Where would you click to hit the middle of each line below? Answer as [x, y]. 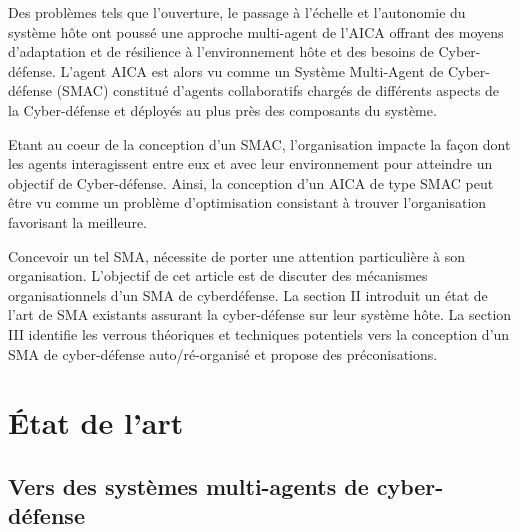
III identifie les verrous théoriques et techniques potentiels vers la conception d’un [259, 333]
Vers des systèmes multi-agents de [188, 485]
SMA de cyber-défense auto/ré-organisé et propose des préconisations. [223, 353]
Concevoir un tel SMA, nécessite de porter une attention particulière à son [236, 255]
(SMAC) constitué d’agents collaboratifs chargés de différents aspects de [278, 90]
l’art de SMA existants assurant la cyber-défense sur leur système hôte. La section [260, 314]
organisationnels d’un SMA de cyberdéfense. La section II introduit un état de [248, 294]
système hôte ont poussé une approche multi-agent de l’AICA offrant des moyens [256, 31]
